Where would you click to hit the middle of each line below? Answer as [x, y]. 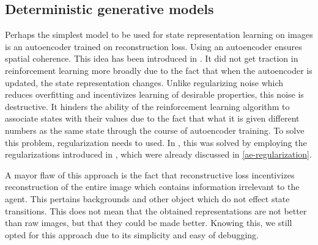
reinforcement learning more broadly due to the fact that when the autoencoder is [159, 70]
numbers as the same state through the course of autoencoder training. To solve [155, 130]
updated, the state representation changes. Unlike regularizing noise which [144, 82]
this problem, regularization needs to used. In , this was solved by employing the [156, 142]
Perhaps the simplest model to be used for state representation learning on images [159, 35]
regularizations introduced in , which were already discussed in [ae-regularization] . [158, 154]
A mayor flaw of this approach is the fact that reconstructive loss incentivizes [150, 174]
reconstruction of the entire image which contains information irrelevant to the [152, 187]
